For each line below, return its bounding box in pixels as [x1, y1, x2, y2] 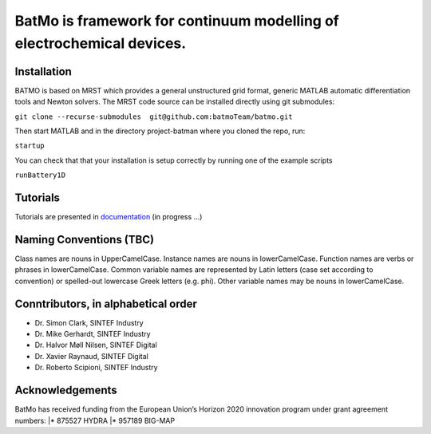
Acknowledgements [14, 384, 117, 397]
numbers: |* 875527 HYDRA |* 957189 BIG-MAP [14, 416, 176, 425]
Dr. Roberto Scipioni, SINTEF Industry [34, 363, 159, 373]
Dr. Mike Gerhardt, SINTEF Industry [34, 329, 151, 339]
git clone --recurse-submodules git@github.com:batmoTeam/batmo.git [14, 112, 293, 121]
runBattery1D [14, 171, 66, 180]
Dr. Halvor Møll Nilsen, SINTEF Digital [34, 340, 157, 350]
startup [14, 141, 45, 151]
